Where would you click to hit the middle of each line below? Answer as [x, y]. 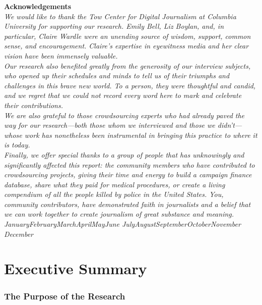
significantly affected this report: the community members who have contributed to [129, 164]
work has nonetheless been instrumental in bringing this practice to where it [141, 135]
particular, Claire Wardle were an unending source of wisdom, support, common [127, 36]
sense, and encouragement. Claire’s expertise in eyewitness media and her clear [126, 46]
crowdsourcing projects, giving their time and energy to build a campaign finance [128, 174]
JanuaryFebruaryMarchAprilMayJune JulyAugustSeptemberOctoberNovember [122, 224]
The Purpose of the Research [65, 296]
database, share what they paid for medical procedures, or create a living [115, 184]
